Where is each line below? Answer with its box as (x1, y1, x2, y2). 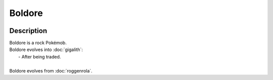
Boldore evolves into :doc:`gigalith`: (9, 46, 83, 52)
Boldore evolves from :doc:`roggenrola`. (9, 67, 93, 73)
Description (9, 26, 48, 35)
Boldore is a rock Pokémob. (9, 40, 67, 46)
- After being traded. (18, 53, 61, 59)
